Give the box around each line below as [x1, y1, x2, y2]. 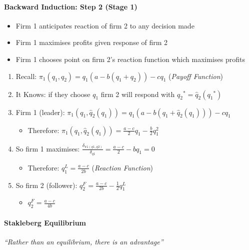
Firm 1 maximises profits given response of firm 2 [15, 37, 168, 47]
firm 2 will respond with [100, 88, 175, 99]
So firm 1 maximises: [15, 143, 80, 153]
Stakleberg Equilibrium [4, 217, 86, 227]
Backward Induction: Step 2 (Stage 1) [4, 1, 137, 11]
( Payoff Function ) [168, 70, 223, 81]
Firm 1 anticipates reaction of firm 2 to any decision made [15, 20, 194, 30]
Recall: [15, 70, 37, 81]
